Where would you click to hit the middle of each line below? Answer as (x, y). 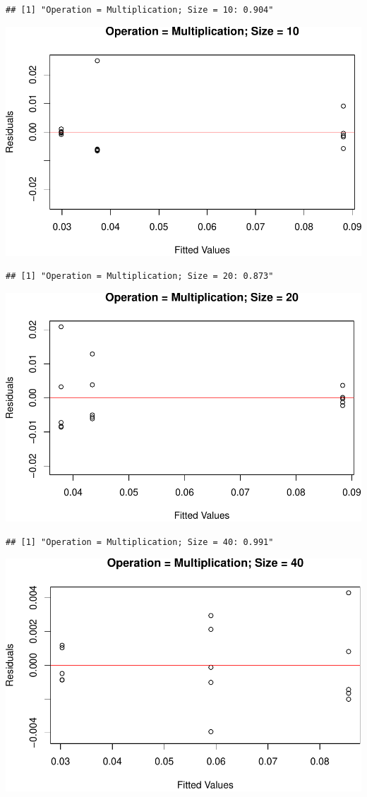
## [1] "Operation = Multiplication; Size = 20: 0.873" (140, 276)
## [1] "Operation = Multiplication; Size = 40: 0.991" (140, 542)
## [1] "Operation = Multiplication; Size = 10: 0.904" (140, 10)
